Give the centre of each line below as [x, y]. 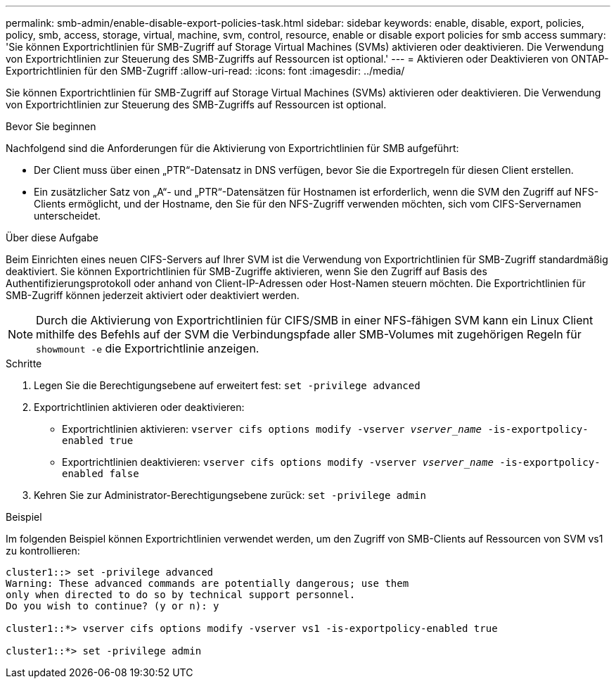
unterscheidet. [67, 216]
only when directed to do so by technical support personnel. [181, 595]
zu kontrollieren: [43, 551]
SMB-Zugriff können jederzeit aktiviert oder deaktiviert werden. [153, 295]
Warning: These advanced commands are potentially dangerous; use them [207, 583]
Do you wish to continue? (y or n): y [113, 606]
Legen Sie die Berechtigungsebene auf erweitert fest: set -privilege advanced [227, 385]
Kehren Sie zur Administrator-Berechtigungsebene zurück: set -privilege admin [230, 495]
